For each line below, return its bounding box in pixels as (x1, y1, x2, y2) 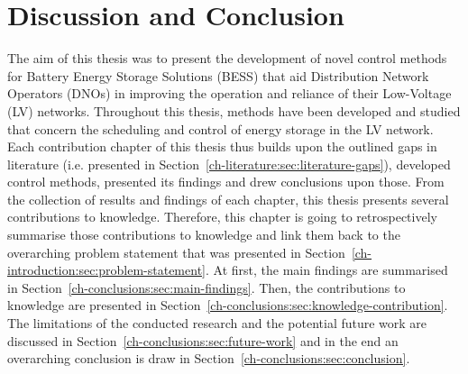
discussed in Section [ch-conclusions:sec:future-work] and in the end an (7, 331, 399, 350)
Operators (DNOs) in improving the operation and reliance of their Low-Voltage (7, 84, 452, 103)
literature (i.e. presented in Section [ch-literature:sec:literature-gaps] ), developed (7, 154, 451, 173)
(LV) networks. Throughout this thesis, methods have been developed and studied (7, 101, 461, 120)
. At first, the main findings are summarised (205, 260, 448, 279)
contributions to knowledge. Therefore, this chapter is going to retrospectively (7, 207, 437, 226)
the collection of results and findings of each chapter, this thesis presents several (7, 189, 449, 208)
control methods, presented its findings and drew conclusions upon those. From (7, 172, 445, 191)
